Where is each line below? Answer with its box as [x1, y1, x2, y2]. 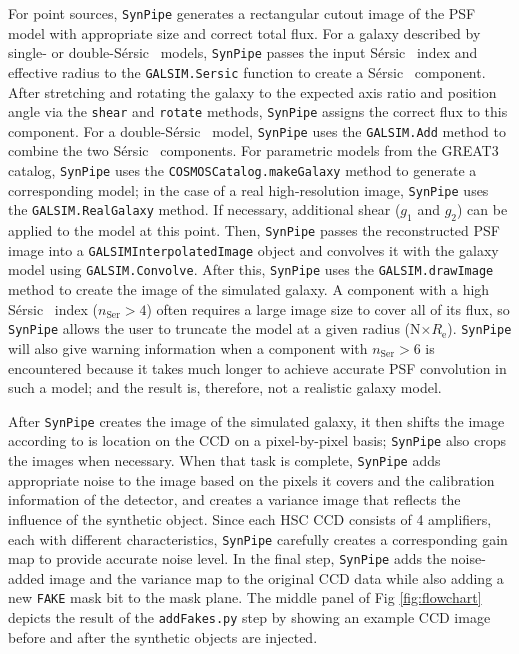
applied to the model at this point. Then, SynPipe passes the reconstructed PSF [8, 220, 500, 241]
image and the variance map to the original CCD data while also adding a [49, 567, 504, 588]
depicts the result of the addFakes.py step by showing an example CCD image [8, 607, 491, 628]
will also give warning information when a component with [8, 337, 368, 358]
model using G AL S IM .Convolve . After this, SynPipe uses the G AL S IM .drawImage [8, 259, 494, 280]
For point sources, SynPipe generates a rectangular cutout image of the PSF [8, 3, 476, 23]
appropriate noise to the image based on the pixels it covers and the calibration [8, 469, 495, 490]
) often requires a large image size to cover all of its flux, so [146, 298, 510, 319]
